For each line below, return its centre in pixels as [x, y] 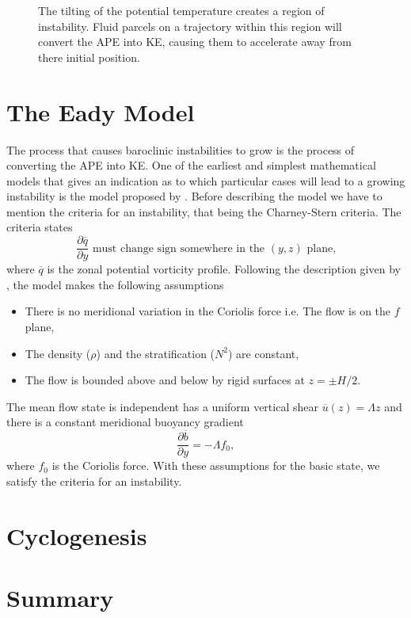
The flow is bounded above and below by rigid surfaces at [165, 380]
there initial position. [89, 57]
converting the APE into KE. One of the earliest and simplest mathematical [191, 165]
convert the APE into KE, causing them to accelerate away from [195, 42]
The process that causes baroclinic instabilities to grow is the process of [181, 149]
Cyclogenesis [77, 535]
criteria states [40, 227]
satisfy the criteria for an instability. [94, 481]
